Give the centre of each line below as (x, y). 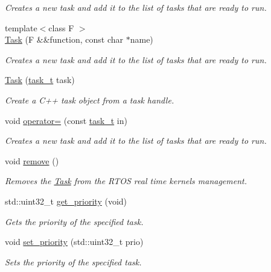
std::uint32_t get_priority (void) (66, 201)
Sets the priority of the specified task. (73, 261)
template (21, 27)
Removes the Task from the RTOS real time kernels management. (126, 181)
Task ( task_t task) (40, 80)
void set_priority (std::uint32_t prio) (74, 242)
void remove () (32, 160)
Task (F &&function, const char (64, 39)
